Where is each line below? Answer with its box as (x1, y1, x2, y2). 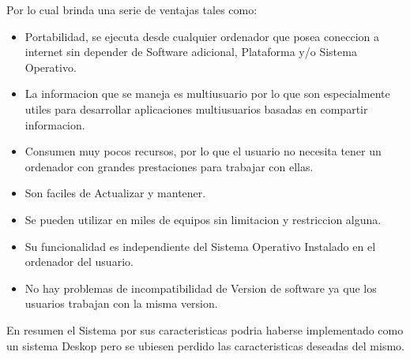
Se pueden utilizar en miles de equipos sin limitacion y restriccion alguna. (24, 211, 382, 227)
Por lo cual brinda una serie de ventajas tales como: (6, 2, 258, 17)
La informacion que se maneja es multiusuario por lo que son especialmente (24, 85, 390, 102)
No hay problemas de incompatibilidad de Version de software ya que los (24, 279, 377, 296)
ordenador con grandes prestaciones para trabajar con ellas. (24, 158, 314, 174)
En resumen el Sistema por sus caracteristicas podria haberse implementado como (6, 321, 404, 338)
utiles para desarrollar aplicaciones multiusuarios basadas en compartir (24, 100, 368, 117)
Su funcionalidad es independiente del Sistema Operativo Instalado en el (24, 237, 376, 254)
